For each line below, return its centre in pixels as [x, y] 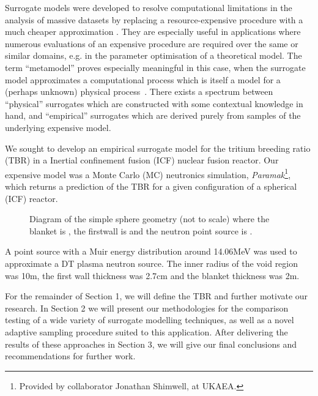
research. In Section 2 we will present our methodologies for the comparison [147, 308]
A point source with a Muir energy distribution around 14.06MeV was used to [151, 251]
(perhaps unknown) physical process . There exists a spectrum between [139, 92]
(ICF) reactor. [31, 198]
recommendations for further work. [70, 356]
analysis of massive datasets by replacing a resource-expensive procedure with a [154, 19]
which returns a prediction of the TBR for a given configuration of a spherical [151, 186]
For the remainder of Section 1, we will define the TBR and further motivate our [157, 296]
